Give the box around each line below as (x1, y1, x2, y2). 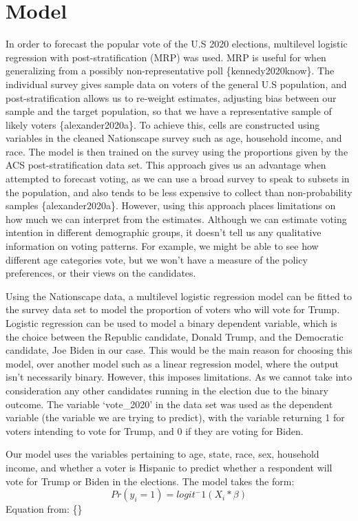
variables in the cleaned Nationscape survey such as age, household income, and (6, 131, 342, 145)
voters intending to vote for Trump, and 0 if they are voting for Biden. (6, 423, 304, 438)
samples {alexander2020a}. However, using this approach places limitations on (6, 198, 336, 213)
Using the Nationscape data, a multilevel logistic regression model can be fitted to (6, 288, 352, 303)
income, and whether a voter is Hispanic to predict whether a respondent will (6, 460, 333, 474)
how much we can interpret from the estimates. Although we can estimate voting (6, 211, 347, 226)
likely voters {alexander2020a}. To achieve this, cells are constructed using (6, 117, 320, 131)
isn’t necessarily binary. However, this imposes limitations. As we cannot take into (6, 370, 352, 384)
